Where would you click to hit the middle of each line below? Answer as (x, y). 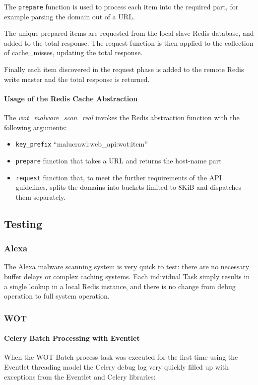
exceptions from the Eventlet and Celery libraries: (80, 376)
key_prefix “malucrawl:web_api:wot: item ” (82, 144)
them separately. (41, 196)
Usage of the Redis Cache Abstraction (71, 98)
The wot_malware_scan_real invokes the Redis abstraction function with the (122, 117)
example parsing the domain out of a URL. (69, 16)
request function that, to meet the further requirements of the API (119, 177)
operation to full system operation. (57, 296)
